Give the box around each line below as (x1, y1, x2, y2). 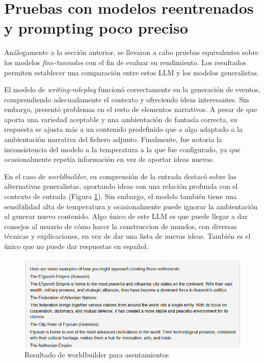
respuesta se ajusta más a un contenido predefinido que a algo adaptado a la (4, 124, 243, 134)
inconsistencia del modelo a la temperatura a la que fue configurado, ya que (4, 144, 241, 154)
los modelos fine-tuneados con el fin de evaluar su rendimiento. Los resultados (4, 57, 246, 67)
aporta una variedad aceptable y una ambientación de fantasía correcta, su (4, 114, 237, 124)
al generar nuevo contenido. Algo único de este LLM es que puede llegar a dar (4, 211, 248, 221)
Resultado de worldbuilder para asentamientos (24, 349, 169, 360)
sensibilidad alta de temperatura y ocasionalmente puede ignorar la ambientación (4, 201, 258, 211)
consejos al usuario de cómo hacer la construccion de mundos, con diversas (4, 220, 237, 231)
